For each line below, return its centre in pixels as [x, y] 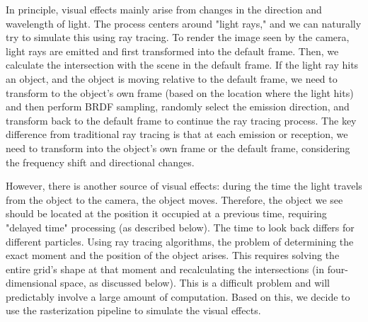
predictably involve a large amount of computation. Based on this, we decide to [178, 296]
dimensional [31, 283]
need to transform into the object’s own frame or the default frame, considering [178, 148]
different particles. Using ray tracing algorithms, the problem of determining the [180, 241]
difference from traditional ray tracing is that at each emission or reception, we [177, 134]
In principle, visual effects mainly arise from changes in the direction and [164, 9]
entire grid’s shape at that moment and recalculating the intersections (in [165, 269]
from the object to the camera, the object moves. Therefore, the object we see [174, 199]
